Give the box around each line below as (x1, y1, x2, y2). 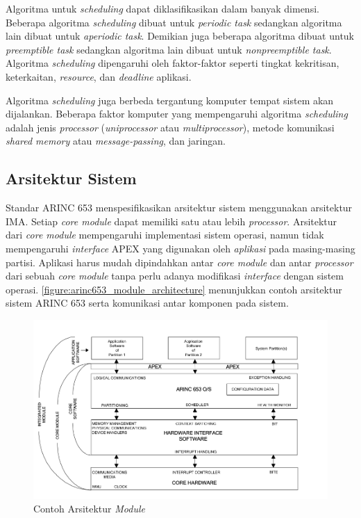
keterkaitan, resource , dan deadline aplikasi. (6, 69, 192, 83)
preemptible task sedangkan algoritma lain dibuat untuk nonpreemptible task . (6, 42, 332, 56)
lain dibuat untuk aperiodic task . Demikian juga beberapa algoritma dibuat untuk (6, 29, 354, 43)
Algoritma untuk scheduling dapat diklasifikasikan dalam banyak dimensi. (6, 1, 319, 15)
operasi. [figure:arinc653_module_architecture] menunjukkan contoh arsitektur (6, 282, 342, 296)
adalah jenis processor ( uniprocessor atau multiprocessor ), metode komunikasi (6, 120, 335, 134)
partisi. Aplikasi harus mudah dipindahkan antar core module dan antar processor (6, 254, 353, 269)
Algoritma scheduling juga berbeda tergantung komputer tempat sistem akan (6, 92, 334, 107)
